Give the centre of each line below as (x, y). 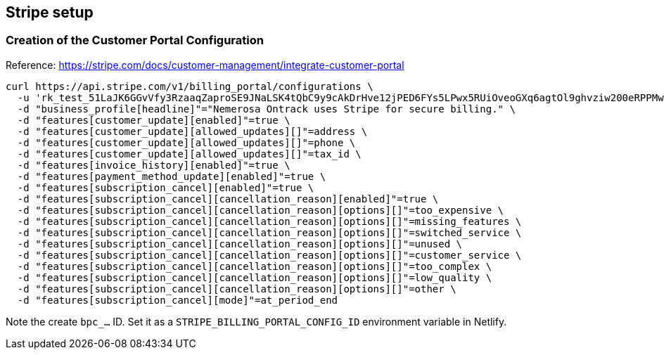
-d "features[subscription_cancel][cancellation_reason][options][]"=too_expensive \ (261, 210)
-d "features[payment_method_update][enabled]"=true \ (172, 176)
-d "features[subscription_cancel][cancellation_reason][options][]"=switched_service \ (269, 232)
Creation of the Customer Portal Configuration (135, 40)
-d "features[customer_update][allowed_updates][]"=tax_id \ (189, 154)
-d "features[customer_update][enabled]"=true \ (154, 120)
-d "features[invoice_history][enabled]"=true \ (154, 165)
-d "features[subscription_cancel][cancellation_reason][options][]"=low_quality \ (255, 277)
